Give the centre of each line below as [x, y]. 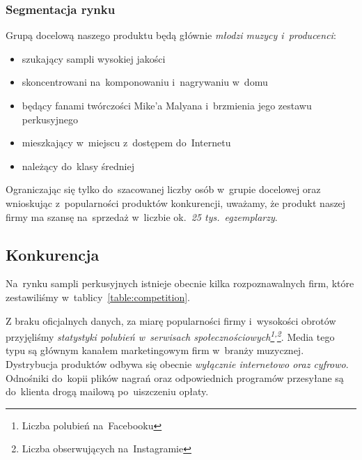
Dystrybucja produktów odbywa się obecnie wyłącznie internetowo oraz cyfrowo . [177, 363]
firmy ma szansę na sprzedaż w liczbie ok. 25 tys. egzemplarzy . [142, 216]
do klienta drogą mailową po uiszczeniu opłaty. [107, 391]
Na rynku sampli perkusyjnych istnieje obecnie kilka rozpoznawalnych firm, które [180, 283]
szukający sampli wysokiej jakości [94, 58]
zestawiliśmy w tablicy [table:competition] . [98, 297]
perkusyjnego [50, 119]
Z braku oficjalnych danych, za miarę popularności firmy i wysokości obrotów [171, 320]
